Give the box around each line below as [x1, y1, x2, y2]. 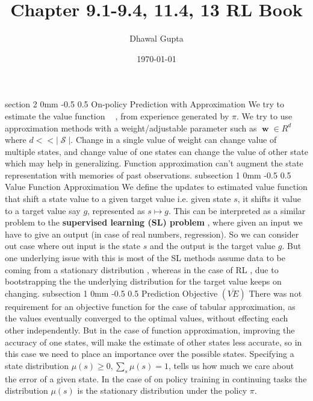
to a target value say [5, 204, 81, 216]
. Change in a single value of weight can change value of [70, 133, 277, 146]
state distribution [5, 359, 69, 371]
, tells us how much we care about [169, 359, 294, 371]
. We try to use [236, 109, 293, 122]
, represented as [87, 204, 145, 216]
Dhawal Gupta [129, 32, 184, 45]
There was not [249, 286, 302, 299]
